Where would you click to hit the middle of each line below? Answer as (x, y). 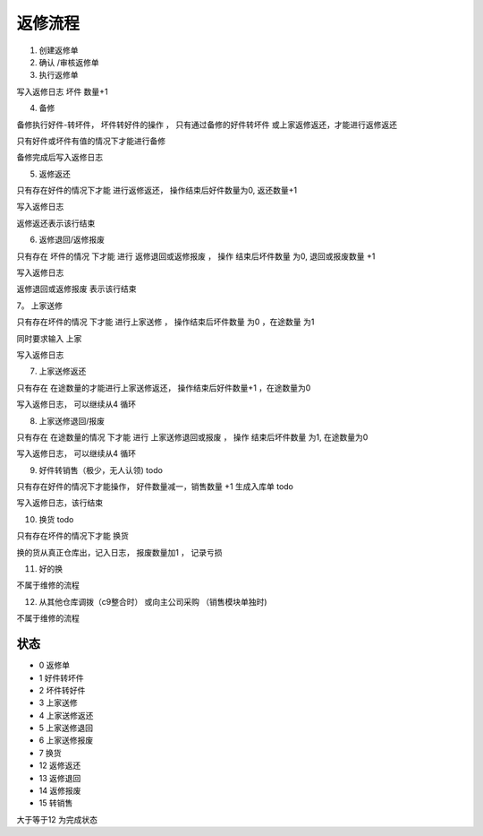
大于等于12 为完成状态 (57, 819)
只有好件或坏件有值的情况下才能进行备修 (91, 141)
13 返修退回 (60, 778)
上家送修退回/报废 (72, 420)
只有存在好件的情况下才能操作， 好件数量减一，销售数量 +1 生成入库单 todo (155, 487)
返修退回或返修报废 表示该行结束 (76, 289)
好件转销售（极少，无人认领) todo (101, 470)
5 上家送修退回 (66, 728)
